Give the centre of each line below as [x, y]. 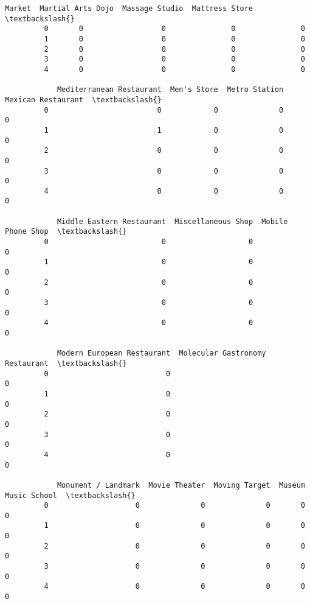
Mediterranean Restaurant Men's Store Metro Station [170, 90]
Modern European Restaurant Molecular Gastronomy [161, 353]
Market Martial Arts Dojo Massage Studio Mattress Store [129, 9]
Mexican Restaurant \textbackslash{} [83, 100]
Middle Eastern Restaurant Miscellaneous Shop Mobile [172, 221]
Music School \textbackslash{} [70, 495]
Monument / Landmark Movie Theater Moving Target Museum [181, 485]
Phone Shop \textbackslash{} [66, 232]
